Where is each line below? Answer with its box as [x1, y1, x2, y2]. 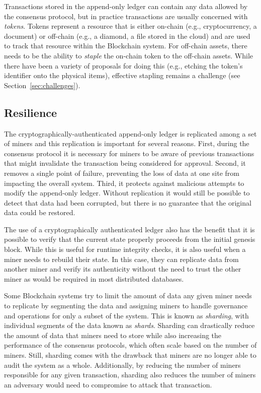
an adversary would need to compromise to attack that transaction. [4, 379, 212, 389]
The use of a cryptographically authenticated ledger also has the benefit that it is [4, 224, 255, 234]
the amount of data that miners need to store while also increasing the [4, 330, 222, 340]
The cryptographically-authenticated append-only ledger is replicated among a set [4, 128, 257, 139]
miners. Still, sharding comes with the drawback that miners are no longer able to [4, 350, 256, 360]
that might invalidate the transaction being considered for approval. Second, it [4, 158, 246, 168]
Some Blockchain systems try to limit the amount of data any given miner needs [4, 290, 252, 301]
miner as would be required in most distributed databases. [4, 273, 184, 284]
